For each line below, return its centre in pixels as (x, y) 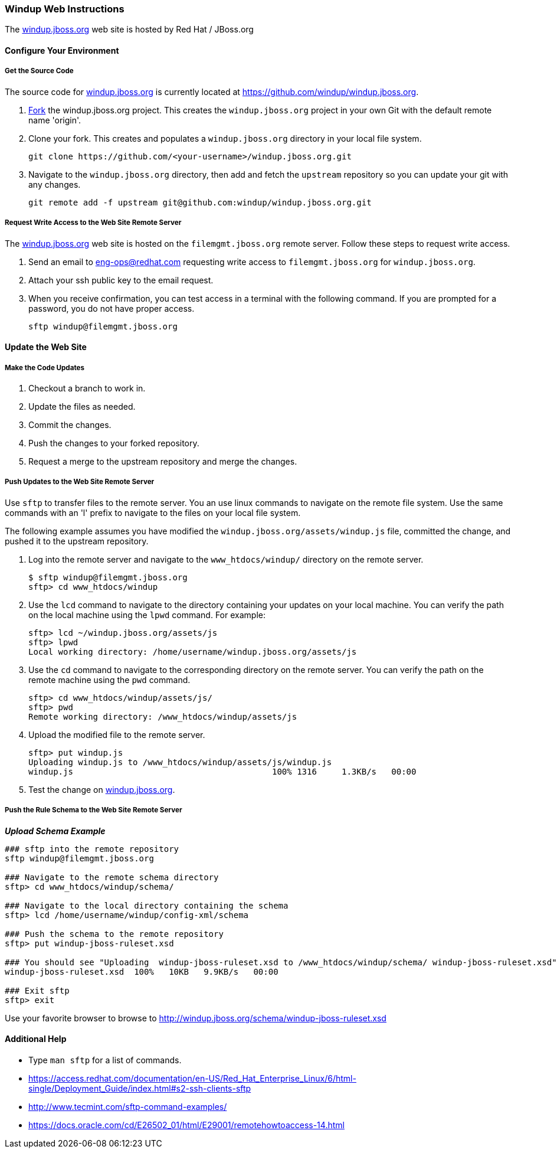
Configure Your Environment (62, 50)
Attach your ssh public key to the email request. (121, 280)
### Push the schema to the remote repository (114, 934)
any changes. (55, 184)
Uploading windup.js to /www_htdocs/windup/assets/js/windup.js (180, 762)
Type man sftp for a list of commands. (105, 1060)
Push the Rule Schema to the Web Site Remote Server (94, 810)
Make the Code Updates (45, 368)
